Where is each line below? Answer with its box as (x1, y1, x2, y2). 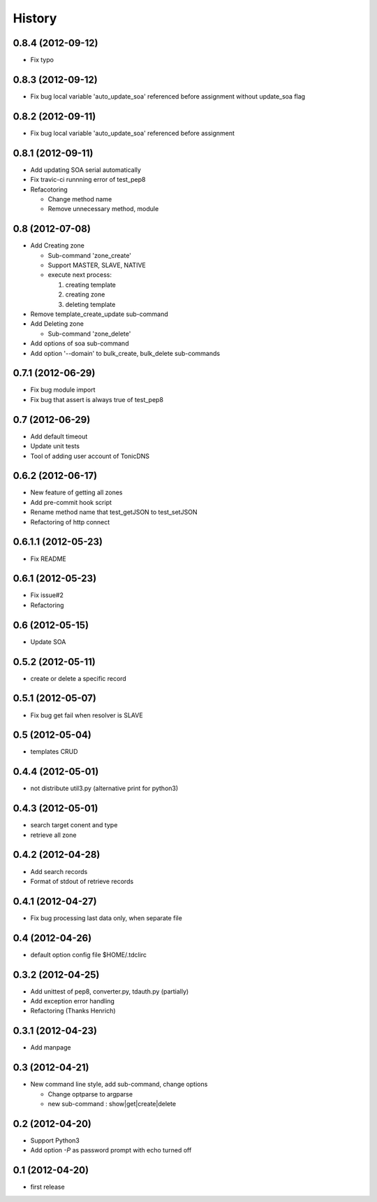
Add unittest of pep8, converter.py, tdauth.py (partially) (30, 987, 189, 996)
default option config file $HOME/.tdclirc (30, 950, 147, 959)
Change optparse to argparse (47, 1089, 133, 1098)
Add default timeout (30, 432, 88, 441)
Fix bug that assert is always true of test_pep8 (30, 395, 164, 403)
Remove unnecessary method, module (47, 205, 159, 213)
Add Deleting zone (30, 320, 84, 328)
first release (30, 1182, 66, 1192)
